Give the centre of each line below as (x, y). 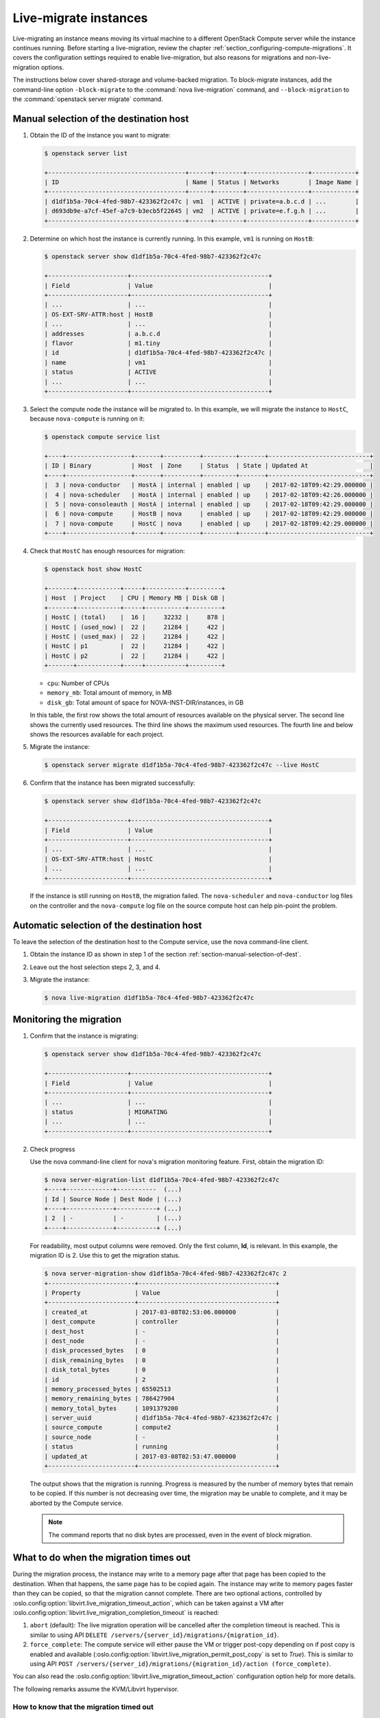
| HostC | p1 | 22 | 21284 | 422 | (135, 646)
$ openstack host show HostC (93, 569)
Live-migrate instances (80, 18)
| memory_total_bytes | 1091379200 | (162, 1408)
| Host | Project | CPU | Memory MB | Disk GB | (135, 598)
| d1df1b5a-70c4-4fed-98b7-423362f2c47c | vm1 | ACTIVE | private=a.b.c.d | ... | (202, 201)
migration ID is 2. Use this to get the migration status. (105, 1256)
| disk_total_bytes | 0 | (162, 1370)
